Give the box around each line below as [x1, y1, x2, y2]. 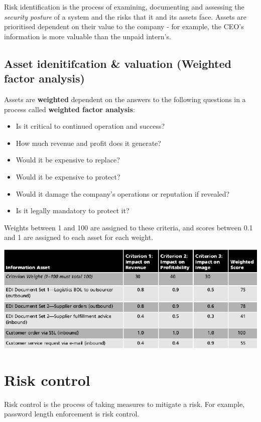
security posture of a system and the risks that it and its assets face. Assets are [4, 11, 246, 22]
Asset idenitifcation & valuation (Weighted [4, 55, 231, 71]
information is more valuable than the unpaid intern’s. [4, 31, 171, 41]
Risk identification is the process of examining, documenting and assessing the [4, 2, 244, 12]
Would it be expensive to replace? [16, 154, 120, 165]
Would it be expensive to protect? [16, 171, 120, 182]
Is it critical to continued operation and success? [16, 121, 165, 131]
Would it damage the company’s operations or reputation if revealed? [16, 188, 230, 199]
